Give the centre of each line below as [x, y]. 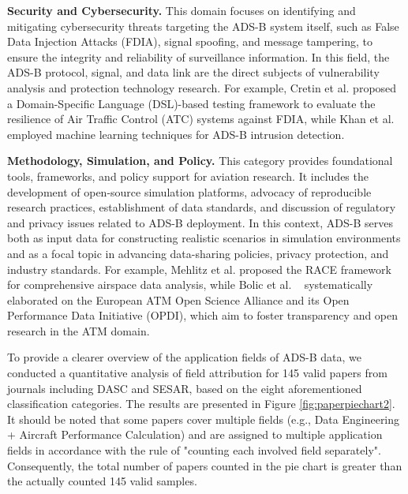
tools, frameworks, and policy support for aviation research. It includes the [188, 176]
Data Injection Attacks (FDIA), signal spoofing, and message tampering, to [190, 41]
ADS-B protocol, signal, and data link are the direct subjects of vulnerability [193, 72]
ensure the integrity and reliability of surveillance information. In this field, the [198, 56]
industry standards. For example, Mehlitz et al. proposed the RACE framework [199, 269]
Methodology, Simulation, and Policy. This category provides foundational [200, 161]
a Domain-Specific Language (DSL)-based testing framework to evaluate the [191, 103]
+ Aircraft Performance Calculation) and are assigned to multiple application [195, 434]
